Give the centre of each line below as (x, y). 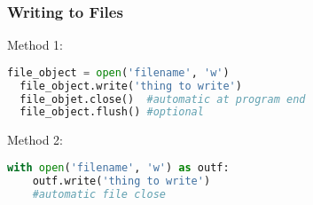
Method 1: (35, 45)
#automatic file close (99, 194)
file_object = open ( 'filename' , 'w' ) (118, 72)
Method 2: (35, 140)
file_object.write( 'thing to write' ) (131, 86)
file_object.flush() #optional (112, 112)
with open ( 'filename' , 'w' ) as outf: (118, 167)
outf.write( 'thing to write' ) (121, 181)
